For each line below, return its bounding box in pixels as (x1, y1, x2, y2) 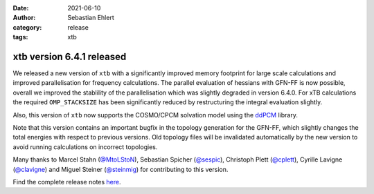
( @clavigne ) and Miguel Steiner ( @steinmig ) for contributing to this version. (12, 165, 229, 173)
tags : (12, 33, 28, 41)
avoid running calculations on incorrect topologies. (12, 142, 158, 151)
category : (12, 23, 42, 31)
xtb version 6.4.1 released (12, 50, 127, 62)
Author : (12, 14, 36, 22)
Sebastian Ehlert (67, 14, 114, 22)
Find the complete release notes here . (12, 177, 121, 186)
